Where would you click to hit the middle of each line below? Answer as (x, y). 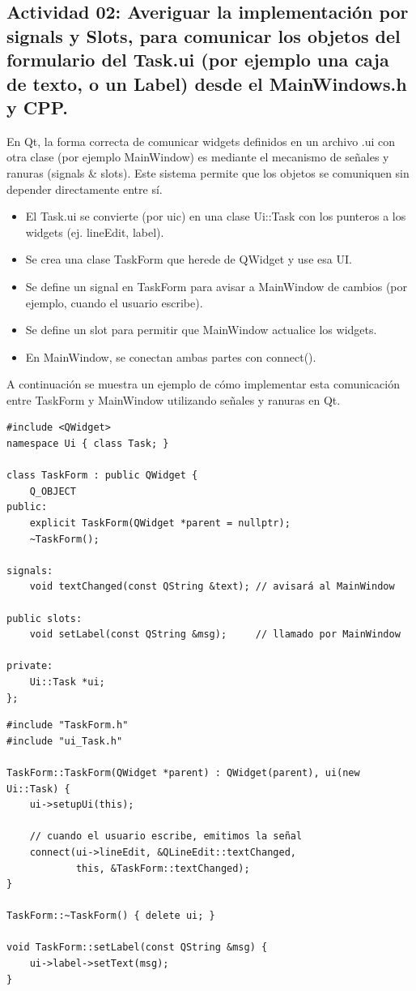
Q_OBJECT (53, 491)
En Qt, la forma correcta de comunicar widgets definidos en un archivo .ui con (201, 141)
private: (30, 666)
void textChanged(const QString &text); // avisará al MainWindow (212, 587)
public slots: (45, 618)
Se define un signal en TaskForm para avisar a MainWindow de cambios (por (216, 286)
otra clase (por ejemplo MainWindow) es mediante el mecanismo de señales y (198, 157)
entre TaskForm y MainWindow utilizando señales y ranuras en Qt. (174, 399)
